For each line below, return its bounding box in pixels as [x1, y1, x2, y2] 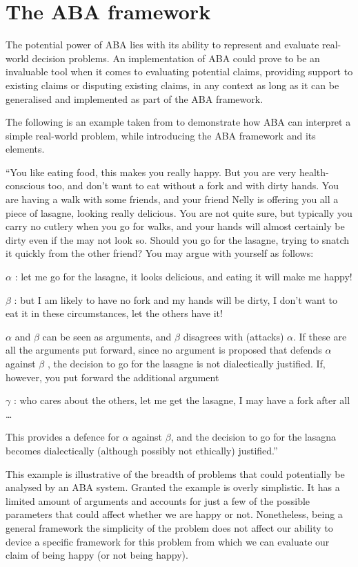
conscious [6, 178, 45, 193]
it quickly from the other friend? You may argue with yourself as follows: [6, 246, 314, 260]
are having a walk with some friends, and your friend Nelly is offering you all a [6, 192, 339, 206]
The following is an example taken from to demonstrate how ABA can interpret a [6, 115, 351, 129]
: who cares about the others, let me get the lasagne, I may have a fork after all [13, 393, 350, 407]
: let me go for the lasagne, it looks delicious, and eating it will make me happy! [14, 269, 352, 284]
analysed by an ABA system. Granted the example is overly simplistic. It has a [6, 480, 340, 494]
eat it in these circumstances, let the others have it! [6, 306, 223, 320]
